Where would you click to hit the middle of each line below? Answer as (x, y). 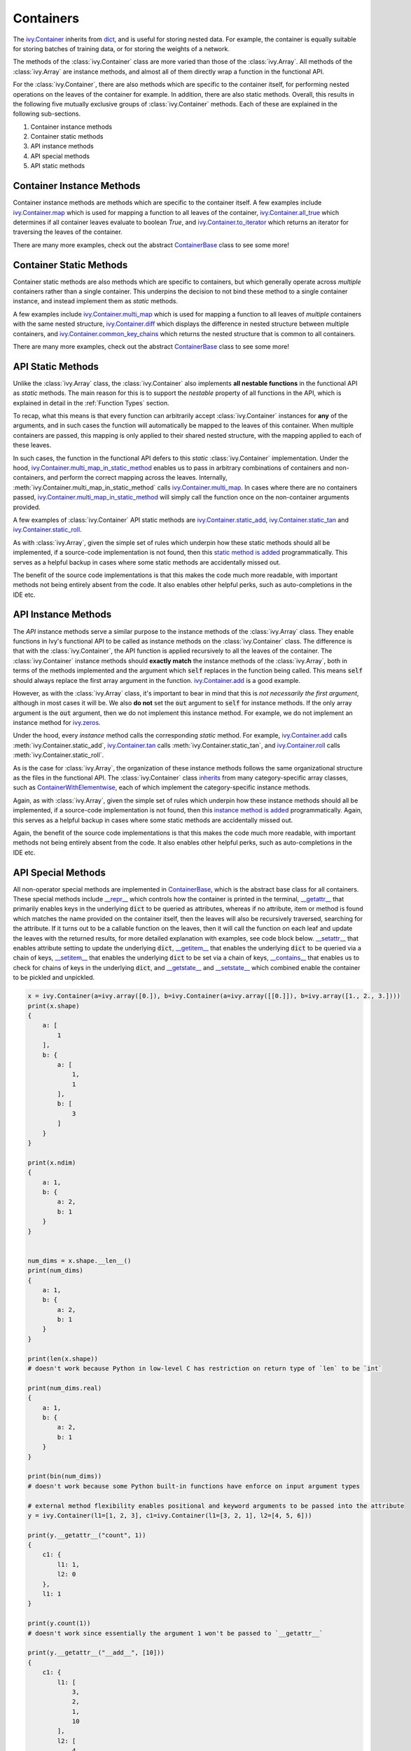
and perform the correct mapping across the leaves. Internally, (137, 478)
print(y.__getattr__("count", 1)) (87, 1535)
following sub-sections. (47, 114)
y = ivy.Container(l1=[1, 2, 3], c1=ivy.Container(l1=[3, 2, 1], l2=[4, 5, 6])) (170, 1515)
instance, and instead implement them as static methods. (96, 301)
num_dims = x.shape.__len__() (79, 1260)
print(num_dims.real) (65, 1388)
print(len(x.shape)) (63, 1358)
